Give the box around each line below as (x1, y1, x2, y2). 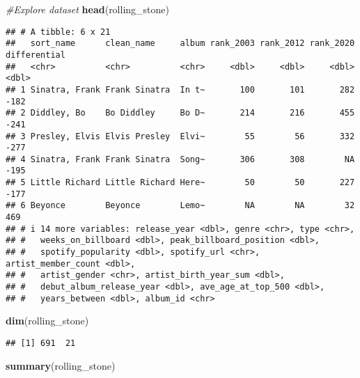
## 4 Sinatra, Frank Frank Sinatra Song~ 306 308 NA (6, 154, 355, 164)
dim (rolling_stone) (6, 313, 89, 328)
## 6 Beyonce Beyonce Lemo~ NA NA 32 (6, 200, 355, 211)
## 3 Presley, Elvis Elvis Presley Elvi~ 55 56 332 (6, 131, 355, 141)
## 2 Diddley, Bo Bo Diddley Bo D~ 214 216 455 (6, 108, 355, 118)
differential (6, 49, 65, 60)
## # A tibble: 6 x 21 (6, 26, 111, 37)
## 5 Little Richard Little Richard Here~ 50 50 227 (6, 178, 355, 188)
